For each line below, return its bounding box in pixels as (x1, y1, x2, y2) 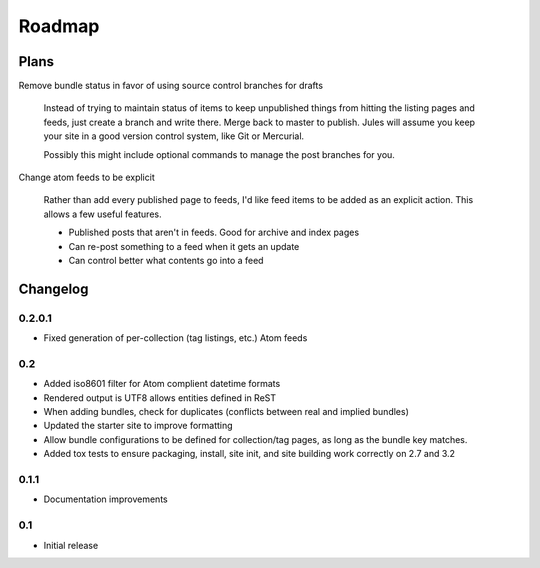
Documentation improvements (43, 493, 169, 505)
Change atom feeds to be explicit (18, 171, 155, 184)
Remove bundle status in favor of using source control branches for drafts (18, 80, 324, 92)
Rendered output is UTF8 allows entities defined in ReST (43, 391, 277, 404)
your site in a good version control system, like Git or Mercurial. (43, 130, 305, 142)
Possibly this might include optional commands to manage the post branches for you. (43, 148, 395, 160)
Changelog (18, 280, 89, 297)
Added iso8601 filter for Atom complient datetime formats (43, 378, 281, 390)
